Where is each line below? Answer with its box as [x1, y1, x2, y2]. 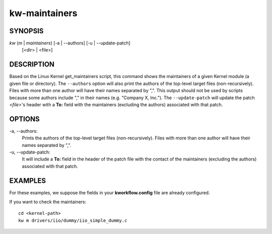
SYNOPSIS [9, 27, 44, 35]
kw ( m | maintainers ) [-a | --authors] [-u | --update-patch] [9, 40, 130, 46]
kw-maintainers [9, 8, 78, 19]
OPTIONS [9, 115, 40, 123]
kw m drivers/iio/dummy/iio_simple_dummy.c [18, 217, 127, 223]
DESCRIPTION [9, 60, 55, 69]
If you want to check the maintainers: [9, 199, 87, 205]
